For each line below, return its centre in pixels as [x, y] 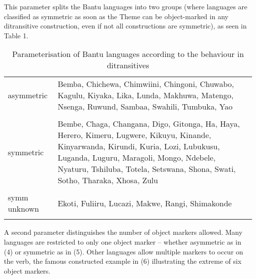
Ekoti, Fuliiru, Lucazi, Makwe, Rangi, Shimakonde [145, 203]
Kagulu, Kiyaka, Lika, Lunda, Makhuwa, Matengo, [146, 95]
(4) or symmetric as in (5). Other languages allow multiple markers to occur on [124, 251]
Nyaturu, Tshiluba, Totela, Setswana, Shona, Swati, [147, 169]
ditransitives [128, 65]
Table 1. [16, 35]
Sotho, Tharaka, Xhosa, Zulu [108, 180]
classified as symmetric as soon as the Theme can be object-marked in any [116, 16]
